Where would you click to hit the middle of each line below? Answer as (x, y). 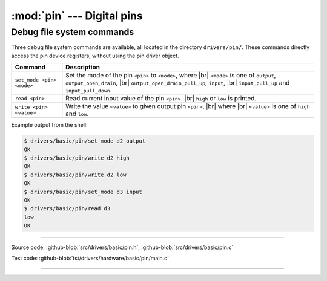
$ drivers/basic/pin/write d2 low (75, 175)
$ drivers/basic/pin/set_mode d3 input (83, 192)
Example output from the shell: (49, 125)
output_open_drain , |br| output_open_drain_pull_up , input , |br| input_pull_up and (178, 83)
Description (83, 68)
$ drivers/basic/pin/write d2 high (77, 158)
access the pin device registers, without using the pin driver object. (95, 56)
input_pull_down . (89, 91)
